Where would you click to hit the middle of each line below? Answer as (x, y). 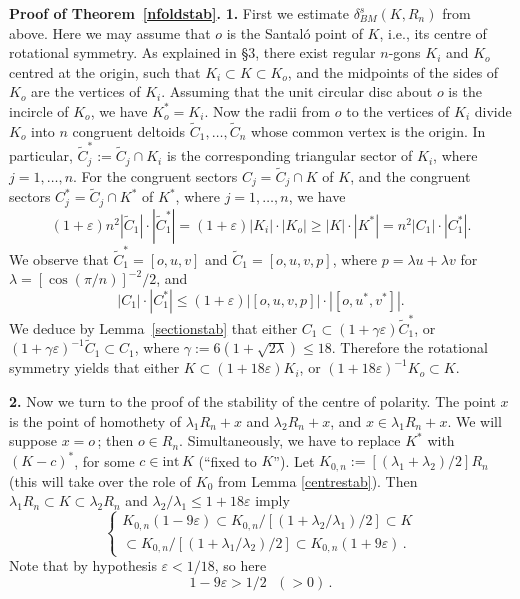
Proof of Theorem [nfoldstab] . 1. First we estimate (179, 13)
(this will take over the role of (100, 480)
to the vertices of (398, 110)
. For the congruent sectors (155, 175)
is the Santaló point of (294, 32)
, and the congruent (410, 175)
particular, (41, 155)
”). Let (294, 460)
